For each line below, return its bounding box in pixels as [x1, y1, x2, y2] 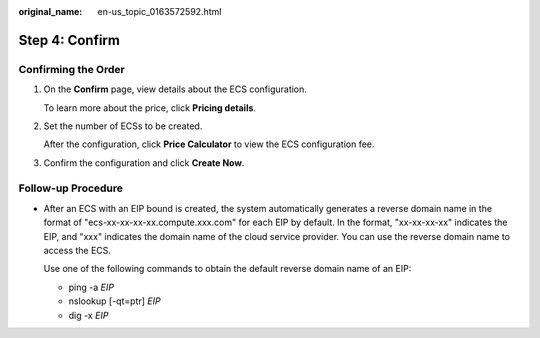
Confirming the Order [18, 62, 125, 76]
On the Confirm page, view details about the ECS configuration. [43, 83, 307, 95]
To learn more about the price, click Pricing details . [43, 101, 257, 114]
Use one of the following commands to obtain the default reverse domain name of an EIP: [43, 263, 412, 275]
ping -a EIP [68, 281, 115, 293]
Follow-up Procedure [18, 181, 124, 195]
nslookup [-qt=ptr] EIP [68, 295, 161, 307]
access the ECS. [43, 245, 112, 257]
